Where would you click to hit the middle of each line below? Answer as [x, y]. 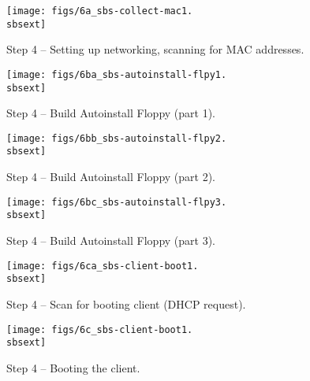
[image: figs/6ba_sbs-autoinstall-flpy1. [117, 74]
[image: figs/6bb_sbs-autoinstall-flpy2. [117, 138]
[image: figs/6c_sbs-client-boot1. [100, 329]
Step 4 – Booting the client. [73, 367]
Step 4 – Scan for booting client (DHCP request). [126, 303]
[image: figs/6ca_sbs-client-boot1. [103, 266]
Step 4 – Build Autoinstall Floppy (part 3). [111, 240]
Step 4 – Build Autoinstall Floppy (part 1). [111, 113]
